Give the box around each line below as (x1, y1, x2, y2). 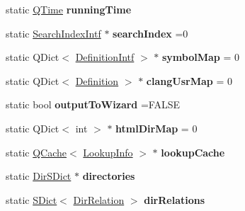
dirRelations (144, 192, 205, 207)
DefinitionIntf (75, 50, 135, 64)
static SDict (6, 192, 57, 207)
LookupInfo (83, 144, 133, 159)
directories (82, 169, 135, 183)
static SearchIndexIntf (6, 25, 101, 40)
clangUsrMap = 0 (146, 73, 232, 88)
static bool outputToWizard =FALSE (6, 97, 181, 112)
